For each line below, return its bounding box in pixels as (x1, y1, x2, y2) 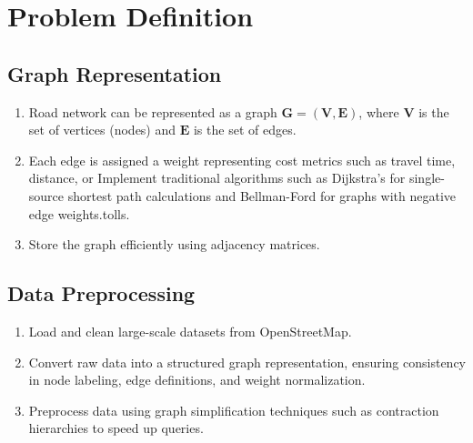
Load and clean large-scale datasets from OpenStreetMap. (28, 321, 352, 340)
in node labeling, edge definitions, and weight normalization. (28, 370, 366, 389)
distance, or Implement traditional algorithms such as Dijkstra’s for (28, 168, 406, 187)
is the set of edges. (193, 120, 297, 139)
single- (408, 168, 445, 187)
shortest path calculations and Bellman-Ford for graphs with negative (67, 186, 457, 205)
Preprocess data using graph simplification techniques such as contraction (28, 400, 439, 419)
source (28, 186, 65, 205)
